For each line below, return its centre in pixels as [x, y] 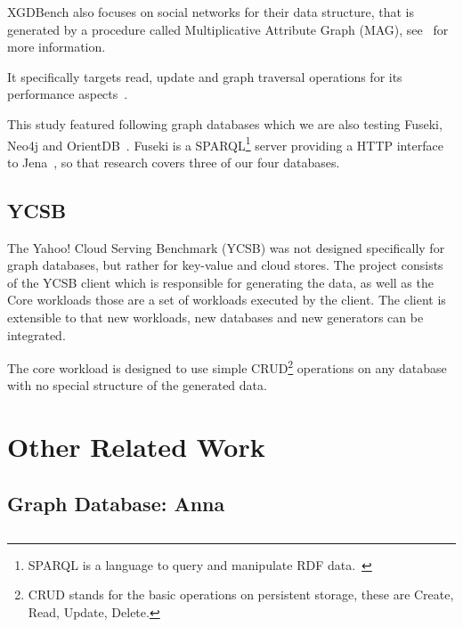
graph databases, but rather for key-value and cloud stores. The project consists [225, 265]
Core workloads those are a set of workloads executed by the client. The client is [227, 300]
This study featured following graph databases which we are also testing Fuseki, [225, 123]
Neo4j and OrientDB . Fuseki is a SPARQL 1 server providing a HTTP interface [225, 143]
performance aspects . [68, 94]
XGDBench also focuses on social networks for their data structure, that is [211, 12]
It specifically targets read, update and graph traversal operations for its [205, 76]
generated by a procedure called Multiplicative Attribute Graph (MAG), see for [228, 29]
